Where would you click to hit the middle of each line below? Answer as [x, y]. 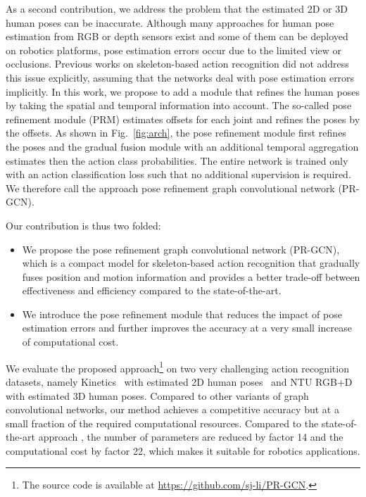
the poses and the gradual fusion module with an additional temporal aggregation [182, 146]
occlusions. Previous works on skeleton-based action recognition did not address [177, 64]
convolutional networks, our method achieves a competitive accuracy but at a [172, 409]
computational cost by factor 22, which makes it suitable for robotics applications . [183, 450]
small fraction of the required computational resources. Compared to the [162, 423]
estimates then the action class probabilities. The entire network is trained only [177, 160]
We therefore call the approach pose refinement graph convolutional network [170, 188]
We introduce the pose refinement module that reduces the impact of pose [182, 314]
